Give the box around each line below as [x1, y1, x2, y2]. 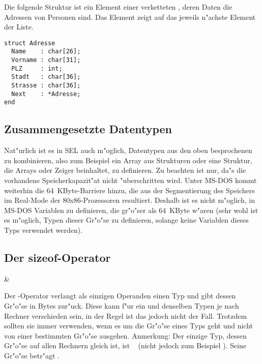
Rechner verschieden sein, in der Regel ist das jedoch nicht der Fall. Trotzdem [4, 310, 247, 321]
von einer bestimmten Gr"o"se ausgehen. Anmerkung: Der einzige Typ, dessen [4, 330, 247, 341]
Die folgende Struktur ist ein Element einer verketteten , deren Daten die [4, 2, 232, 12]
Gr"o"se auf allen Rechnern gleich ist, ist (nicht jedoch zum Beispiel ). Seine [4, 340, 247, 351]
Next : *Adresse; [11, 90, 81, 98]
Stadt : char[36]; [11, 73, 81, 81]
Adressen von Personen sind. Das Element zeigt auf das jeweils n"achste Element [4, 11, 256, 22]
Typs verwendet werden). [4, 224, 83, 235]
